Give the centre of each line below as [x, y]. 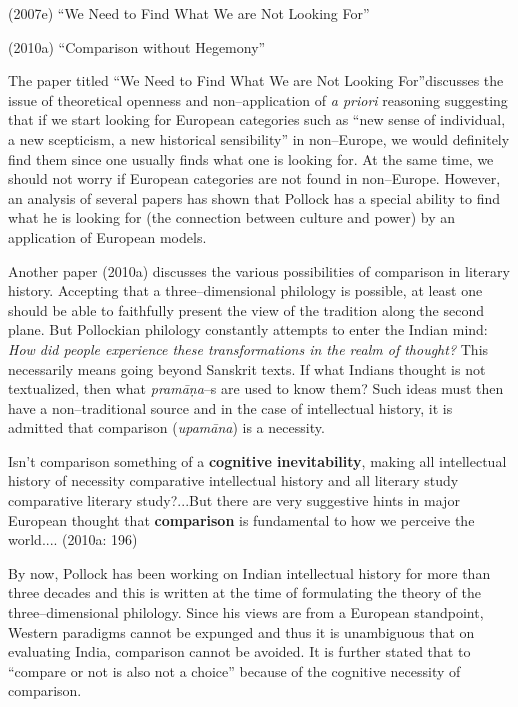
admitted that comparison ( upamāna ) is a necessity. [166, 427]
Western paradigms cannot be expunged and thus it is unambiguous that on [241, 631]
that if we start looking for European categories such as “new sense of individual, [257, 119]
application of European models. [107, 236]
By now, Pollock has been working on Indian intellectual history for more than [249, 572]
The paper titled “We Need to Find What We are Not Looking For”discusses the [256, 80]
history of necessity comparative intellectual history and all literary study [233, 480]
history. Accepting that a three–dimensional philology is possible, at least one [245, 290]
